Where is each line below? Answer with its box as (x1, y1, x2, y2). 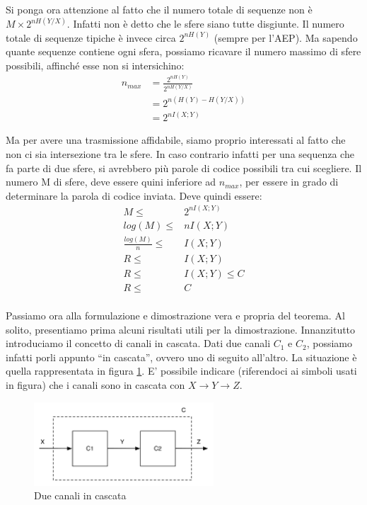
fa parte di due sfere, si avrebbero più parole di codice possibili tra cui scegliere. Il (6, 160, 362, 175)
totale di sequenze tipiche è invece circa (6, 30, 176, 45)
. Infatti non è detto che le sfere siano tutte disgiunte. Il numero (66, 16, 344, 31)
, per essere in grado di (239, 174, 339, 189)
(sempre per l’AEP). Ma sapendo (214, 30, 358, 45)
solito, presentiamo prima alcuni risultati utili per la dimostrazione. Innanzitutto (6, 322, 356, 336)
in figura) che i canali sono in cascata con (6, 378, 185, 392)
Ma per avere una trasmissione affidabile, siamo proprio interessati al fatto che (6, 132, 346, 147)
